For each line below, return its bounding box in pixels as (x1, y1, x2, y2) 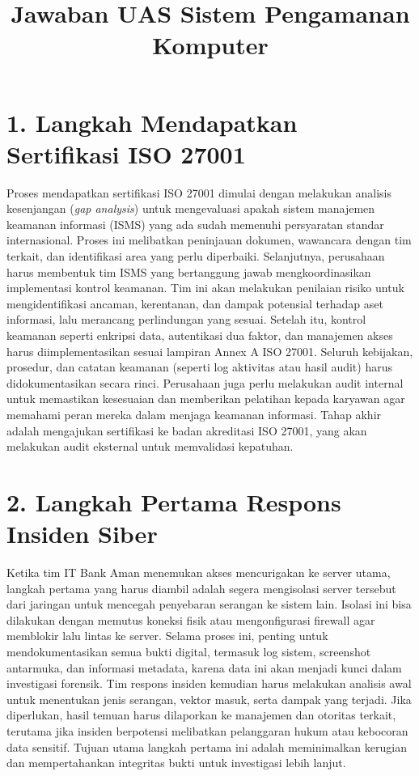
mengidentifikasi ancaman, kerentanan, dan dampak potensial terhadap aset (6, 295, 383, 312)
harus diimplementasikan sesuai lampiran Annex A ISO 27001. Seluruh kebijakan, (6, 342, 413, 359)
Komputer (152, 28, 269, 61)
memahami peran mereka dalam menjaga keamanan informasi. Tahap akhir (6, 406, 382, 422)
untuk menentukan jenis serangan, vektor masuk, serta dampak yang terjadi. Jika (6, 690, 412, 707)
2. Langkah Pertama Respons (6, 485, 341, 518)
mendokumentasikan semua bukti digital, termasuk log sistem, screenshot (6, 643, 371, 660)
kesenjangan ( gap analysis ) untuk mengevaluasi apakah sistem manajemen (6, 200, 375, 217)
